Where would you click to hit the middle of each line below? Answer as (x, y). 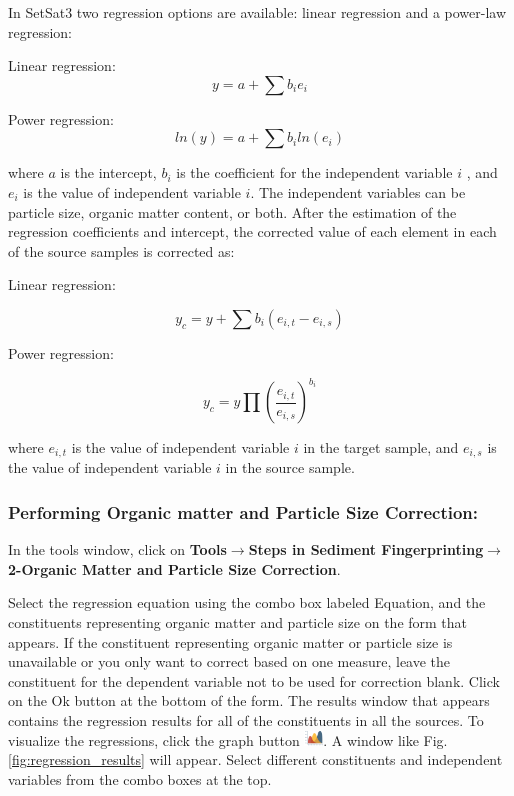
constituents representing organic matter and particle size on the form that (238, 622)
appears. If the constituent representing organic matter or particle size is (230, 641)
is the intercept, (108, 172)
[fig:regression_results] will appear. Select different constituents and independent (255, 759)
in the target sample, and (381, 447)
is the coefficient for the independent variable (314, 172)
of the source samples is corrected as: (121, 250)
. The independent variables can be (358, 191)
